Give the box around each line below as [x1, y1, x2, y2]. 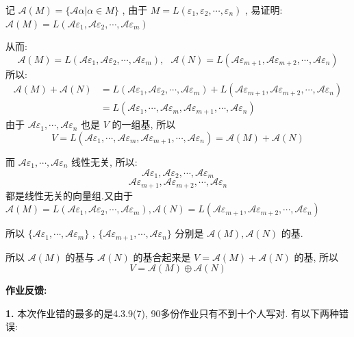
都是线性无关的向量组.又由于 [5, 188, 133, 202]
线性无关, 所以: [71, 155, 138, 169]
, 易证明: [244, 3, 283, 16]
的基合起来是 [133, 249, 191, 264]
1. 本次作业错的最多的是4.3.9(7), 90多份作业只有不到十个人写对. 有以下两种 [5, 305, 339, 320]
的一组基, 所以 [112, 117, 176, 132]
